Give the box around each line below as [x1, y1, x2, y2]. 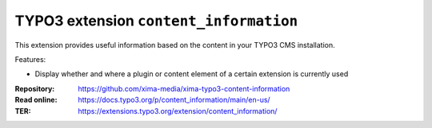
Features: [14, 54, 46, 64]
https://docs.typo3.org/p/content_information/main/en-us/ [78, 95, 271, 105]
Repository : [14, 83, 55, 93]
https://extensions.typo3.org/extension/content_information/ [78, 106, 278, 115]
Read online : [14, 95, 58, 105]
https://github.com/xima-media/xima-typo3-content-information [78, 83, 290, 93]
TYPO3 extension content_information [14, 12, 298, 29]
